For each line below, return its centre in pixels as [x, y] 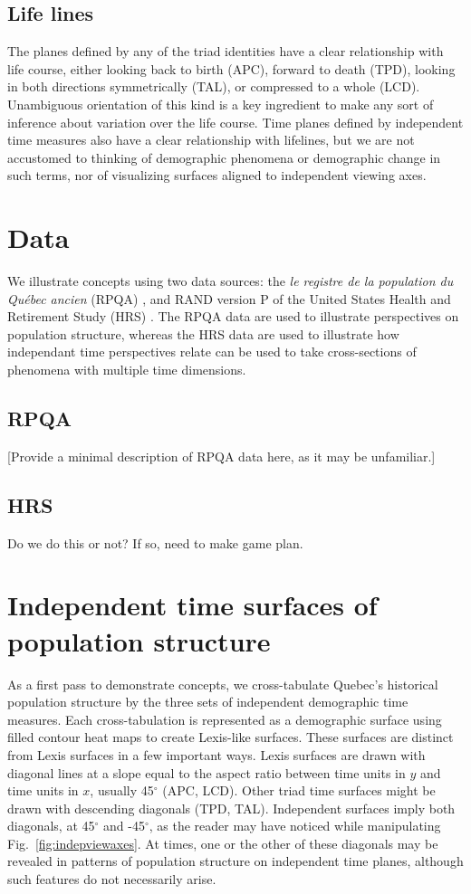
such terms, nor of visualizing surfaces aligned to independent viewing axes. [217, 175]
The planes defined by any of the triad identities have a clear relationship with [226, 51]
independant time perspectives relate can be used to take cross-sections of [212, 352]
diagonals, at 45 [51, 826]
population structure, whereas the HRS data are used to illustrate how [203, 333]
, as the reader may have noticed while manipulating [295, 826]
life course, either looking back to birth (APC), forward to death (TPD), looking [231, 68]
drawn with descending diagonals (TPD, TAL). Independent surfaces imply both [231, 808]
